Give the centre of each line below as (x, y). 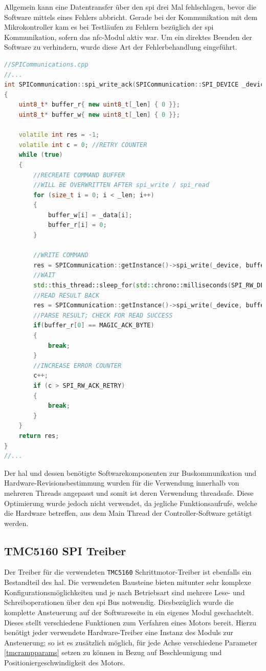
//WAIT (45, 275)
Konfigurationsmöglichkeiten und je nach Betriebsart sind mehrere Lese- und (125, 592)
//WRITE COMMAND (61, 255)
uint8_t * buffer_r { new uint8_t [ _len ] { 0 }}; (99, 105)
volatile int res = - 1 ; (59, 135)
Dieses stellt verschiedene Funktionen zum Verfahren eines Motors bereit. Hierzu (130, 622)
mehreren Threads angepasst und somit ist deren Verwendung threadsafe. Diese (129, 492)
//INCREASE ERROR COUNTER (77, 365)
